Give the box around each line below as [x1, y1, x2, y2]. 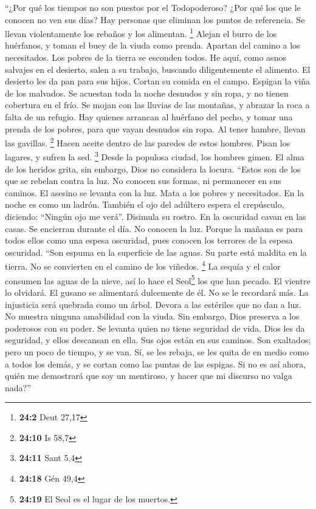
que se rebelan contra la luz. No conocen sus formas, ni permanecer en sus [5, 174, 281, 187]
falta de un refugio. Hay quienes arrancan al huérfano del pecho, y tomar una [5, 111, 293, 123]
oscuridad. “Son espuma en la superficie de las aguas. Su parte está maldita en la [5, 245, 307, 258]
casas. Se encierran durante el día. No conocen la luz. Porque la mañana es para [5, 222, 303, 234]
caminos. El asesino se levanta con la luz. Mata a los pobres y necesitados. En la [5, 186, 304, 199]
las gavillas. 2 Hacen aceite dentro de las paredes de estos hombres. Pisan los [5, 135, 290, 149]
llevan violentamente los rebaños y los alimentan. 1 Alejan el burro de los [5, 26, 277, 39]
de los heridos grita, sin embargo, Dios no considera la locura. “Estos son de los [5, 162, 301, 175]
